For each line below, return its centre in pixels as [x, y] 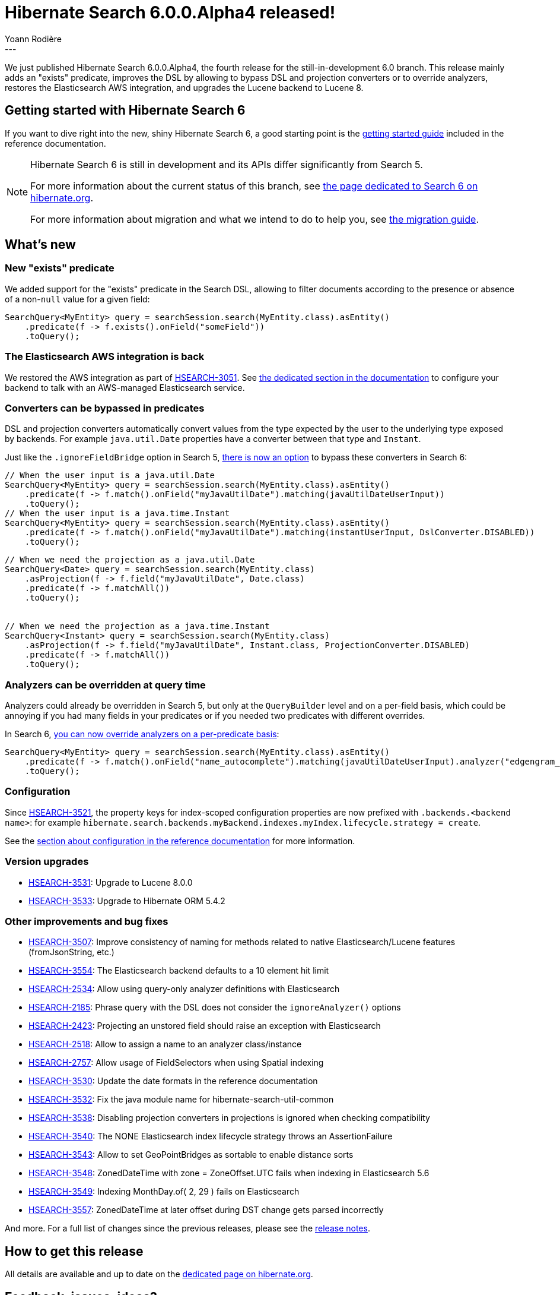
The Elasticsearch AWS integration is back [105, 357]
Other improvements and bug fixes [87, 921]
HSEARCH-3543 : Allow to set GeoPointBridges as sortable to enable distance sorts [191, 1155]
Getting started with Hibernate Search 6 [125, 110]
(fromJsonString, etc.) [71, 952]
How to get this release [74, 1251]
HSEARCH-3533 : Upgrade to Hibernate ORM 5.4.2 [127, 901]
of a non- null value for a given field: [77, 299]
